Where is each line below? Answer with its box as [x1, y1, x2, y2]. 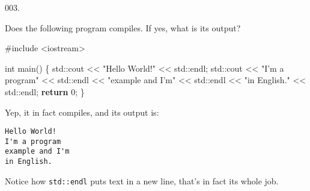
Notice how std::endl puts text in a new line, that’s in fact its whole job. [5, 174, 279, 187]
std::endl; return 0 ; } [5, 85, 85, 98]
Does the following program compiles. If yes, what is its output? [5, 21, 241, 34]
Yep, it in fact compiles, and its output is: [5, 105, 159, 118]
